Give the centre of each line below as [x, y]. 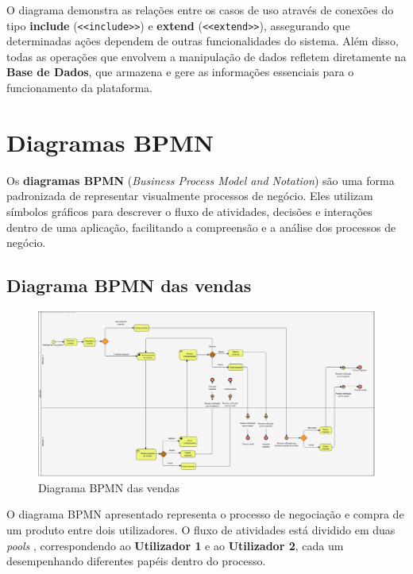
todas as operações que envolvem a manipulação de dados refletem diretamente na [206, 56]
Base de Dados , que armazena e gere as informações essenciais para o [180, 72]
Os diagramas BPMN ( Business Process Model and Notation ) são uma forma [201, 180]
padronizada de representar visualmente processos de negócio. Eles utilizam [190, 196]
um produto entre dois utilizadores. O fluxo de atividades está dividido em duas [201, 529]
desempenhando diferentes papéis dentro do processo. [136, 561]
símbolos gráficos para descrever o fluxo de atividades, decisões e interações [189, 211]
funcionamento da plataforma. [80, 88]
